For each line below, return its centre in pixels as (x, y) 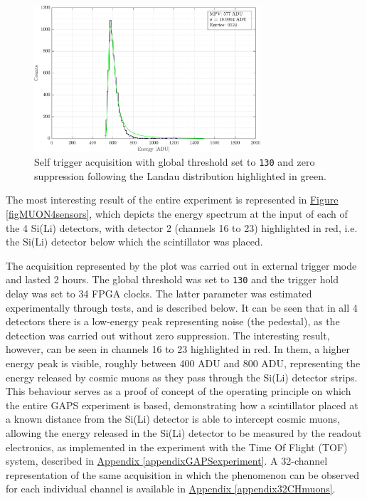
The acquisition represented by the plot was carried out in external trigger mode (181, 265)
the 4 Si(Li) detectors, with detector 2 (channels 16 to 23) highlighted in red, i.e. (182, 227)
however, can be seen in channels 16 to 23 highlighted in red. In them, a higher (178, 349)
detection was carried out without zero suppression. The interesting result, (168, 335)
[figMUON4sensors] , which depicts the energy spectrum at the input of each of (177, 214)
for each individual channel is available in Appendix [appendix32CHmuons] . (171, 489)
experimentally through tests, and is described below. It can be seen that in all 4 (182, 307)
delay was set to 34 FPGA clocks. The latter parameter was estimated (159, 294)
